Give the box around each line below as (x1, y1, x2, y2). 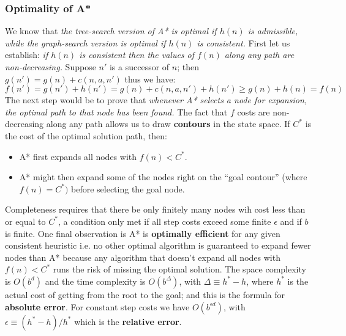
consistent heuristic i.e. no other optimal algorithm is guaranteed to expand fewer (5, 239, 311, 252)
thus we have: (124, 72, 176, 85)
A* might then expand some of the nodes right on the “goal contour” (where (19, 170, 307, 183)
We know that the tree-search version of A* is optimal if (5, 24, 217, 37)
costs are (237, 105, 270, 118)
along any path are (224, 48, 295, 61)
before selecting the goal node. (71, 182, 185, 195)
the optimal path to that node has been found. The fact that (5, 105, 228, 118)
